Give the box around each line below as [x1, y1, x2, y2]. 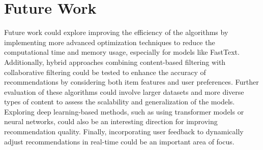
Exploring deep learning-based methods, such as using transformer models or [4, 106, 244, 117]
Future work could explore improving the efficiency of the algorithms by [4, 27, 228, 37]
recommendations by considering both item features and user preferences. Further [4, 77, 259, 87]
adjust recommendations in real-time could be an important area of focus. [4, 136, 235, 146]
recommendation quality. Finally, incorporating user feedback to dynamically [4, 126, 244, 137]
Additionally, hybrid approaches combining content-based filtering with [4, 56, 226, 67]
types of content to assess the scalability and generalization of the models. [4, 96, 235, 107]
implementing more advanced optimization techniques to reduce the [4, 36, 215, 47]
